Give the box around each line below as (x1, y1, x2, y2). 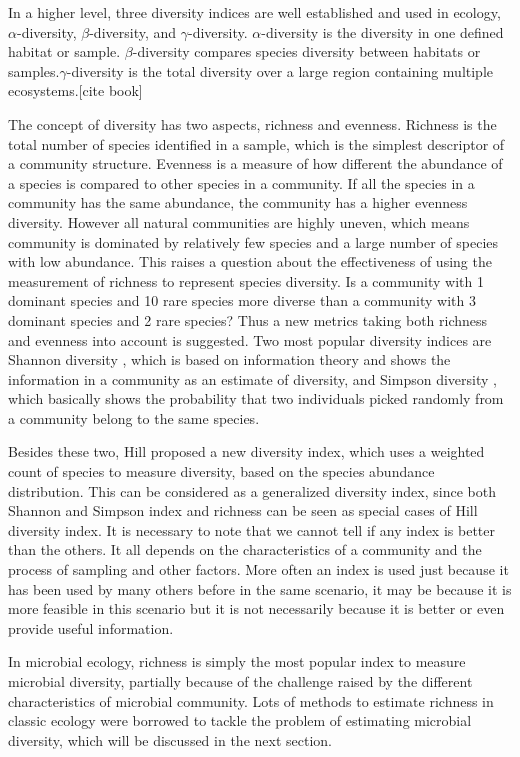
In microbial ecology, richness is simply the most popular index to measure (8, 651, 466, 672)
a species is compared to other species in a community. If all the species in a (8, 172, 475, 193)
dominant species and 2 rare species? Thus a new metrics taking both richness (8, 309, 488, 330)
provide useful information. (8, 617, 174, 638)
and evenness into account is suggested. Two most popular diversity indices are (8, 329, 492, 350)
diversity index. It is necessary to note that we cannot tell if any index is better (8, 519, 495, 540)
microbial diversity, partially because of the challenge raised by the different (8, 671, 473, 691)
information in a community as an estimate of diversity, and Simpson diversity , (8, 368, 497, 389)
